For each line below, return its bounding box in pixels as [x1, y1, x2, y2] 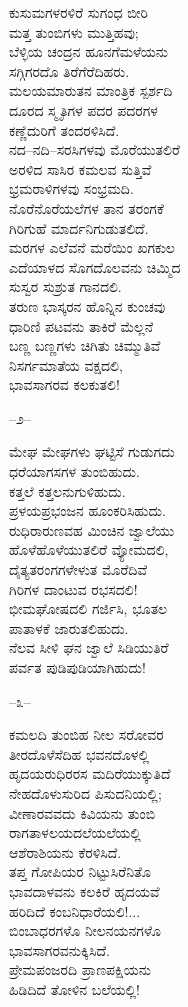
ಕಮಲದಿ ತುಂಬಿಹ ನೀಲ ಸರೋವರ [9, 724, 164, 745]
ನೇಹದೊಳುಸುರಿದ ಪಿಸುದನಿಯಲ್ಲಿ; [9, 782, 162, 803]
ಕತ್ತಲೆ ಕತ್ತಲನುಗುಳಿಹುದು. [9, 480, 126, 501]
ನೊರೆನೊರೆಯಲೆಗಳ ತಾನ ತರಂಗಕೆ [9, 197, 164, 218]
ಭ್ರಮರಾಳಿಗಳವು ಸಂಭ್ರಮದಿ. [9, 178, 134, 199]
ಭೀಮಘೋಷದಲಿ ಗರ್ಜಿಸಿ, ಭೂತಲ [9, 598, 168, 619]
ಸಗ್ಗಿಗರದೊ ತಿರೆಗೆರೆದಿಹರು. [9, 60, 130, 81]
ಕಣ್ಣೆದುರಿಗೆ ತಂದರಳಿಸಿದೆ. [9, 119, 120, 140]
